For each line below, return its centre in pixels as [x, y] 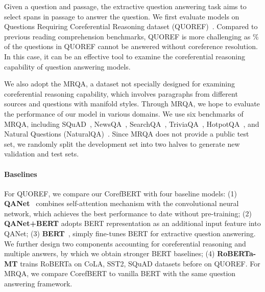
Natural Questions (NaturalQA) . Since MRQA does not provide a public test [127, 134]
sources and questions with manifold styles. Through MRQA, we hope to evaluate [132, 104]
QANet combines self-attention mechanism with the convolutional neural [122, 203]
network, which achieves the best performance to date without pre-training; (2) [128, 213]
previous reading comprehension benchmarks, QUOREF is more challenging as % [131, 36]
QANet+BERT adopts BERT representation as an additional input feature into [132, 223]
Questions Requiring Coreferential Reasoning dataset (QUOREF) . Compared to [131, 26]
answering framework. [38, 284]
